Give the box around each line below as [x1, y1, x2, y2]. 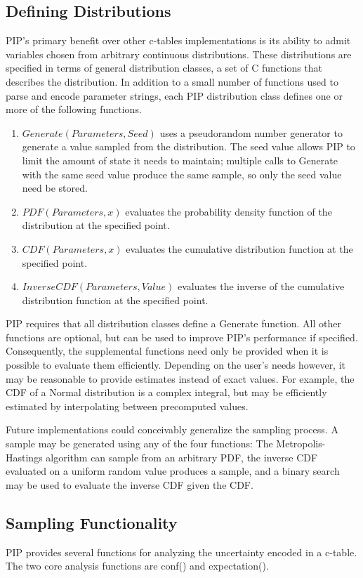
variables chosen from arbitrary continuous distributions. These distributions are [6, 46, 352, 61]
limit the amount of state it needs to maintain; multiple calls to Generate [22, 152, 338, 167]
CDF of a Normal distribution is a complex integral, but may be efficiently [6, 385, 327, 400]
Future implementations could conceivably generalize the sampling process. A [6, 422, 338, 437]
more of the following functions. [6, 102, 142, 117]
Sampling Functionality [6, 511, 178, 533]
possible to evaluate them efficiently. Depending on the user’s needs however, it [6, 357, 346, 372]
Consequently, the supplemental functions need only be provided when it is [6, 343, 329, 358]
